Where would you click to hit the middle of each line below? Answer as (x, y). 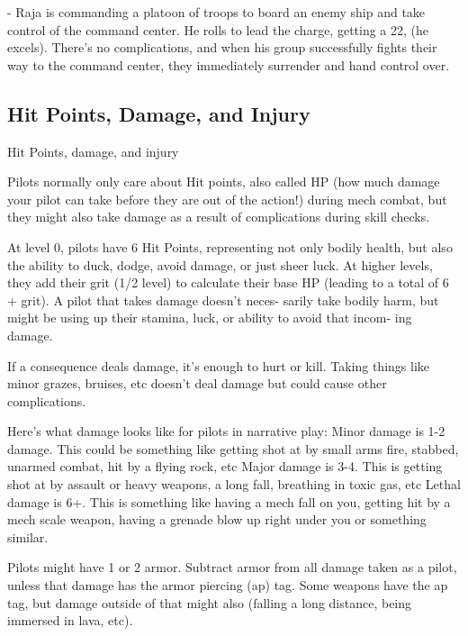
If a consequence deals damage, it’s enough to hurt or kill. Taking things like (218, 365)
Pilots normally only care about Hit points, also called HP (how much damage (224, 182)
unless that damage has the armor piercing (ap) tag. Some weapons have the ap (228, 585)
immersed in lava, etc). (70, 620)
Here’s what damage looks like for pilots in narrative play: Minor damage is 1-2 (226, 431)
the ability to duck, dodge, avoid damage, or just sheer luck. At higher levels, (220, 264)
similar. (28, 536)
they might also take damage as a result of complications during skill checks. (219, 217)
